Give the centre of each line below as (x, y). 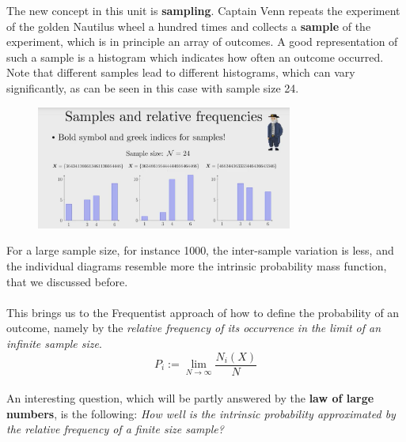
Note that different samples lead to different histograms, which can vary (181, 72)
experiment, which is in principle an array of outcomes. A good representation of (202, 42)
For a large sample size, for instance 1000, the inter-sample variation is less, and (200, 250)
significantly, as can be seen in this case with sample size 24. (153, 87)
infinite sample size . (54, 343)
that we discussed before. (67, 281)
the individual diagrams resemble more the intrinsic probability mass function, (197, 265)
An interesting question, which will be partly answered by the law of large (190, 398)
